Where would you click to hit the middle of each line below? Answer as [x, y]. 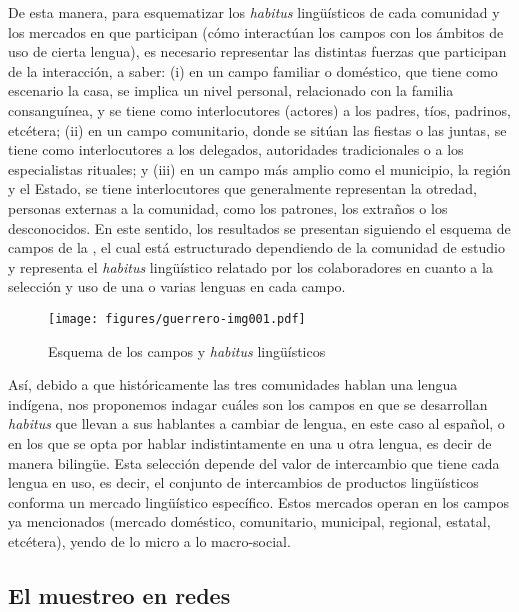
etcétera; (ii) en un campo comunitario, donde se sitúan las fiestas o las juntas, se [257, 129]
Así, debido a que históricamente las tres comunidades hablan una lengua [233, 384]
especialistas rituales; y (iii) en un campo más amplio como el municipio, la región [259, 168]
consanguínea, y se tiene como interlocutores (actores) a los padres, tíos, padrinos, [259, 109]
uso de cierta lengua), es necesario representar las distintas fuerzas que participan [257, 51]
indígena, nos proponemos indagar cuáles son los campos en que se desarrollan [248, 403]
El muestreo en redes [119, 594]
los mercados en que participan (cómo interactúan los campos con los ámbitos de [256, 31]
